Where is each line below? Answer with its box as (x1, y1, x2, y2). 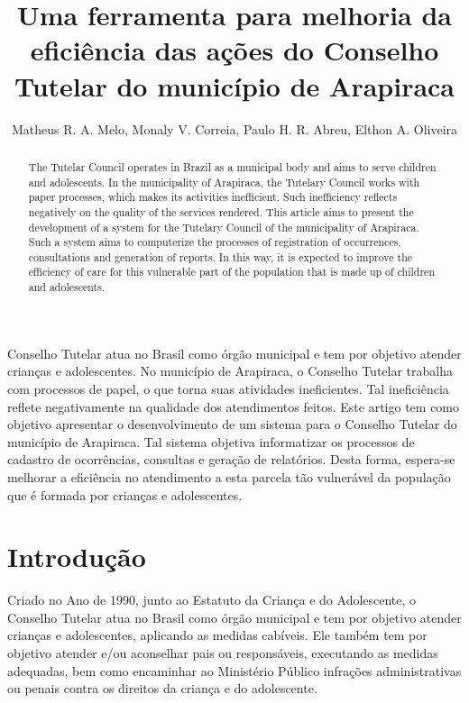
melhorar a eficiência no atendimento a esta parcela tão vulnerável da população (7, 467, 451, 486)
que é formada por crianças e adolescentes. (7, 485, 243, 504)
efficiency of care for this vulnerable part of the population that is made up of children (28, 264, 435, 279)
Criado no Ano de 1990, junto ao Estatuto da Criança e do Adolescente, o (7, 590, 417, 609)
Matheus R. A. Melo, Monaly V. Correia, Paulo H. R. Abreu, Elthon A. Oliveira (11, 119, 458, 138)
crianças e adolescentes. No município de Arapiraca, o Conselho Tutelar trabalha (7, 361, 453, 380)
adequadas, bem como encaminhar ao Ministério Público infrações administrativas (7, 661, 462, 680)
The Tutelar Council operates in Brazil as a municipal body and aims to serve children (28, 159, 437, 174)
